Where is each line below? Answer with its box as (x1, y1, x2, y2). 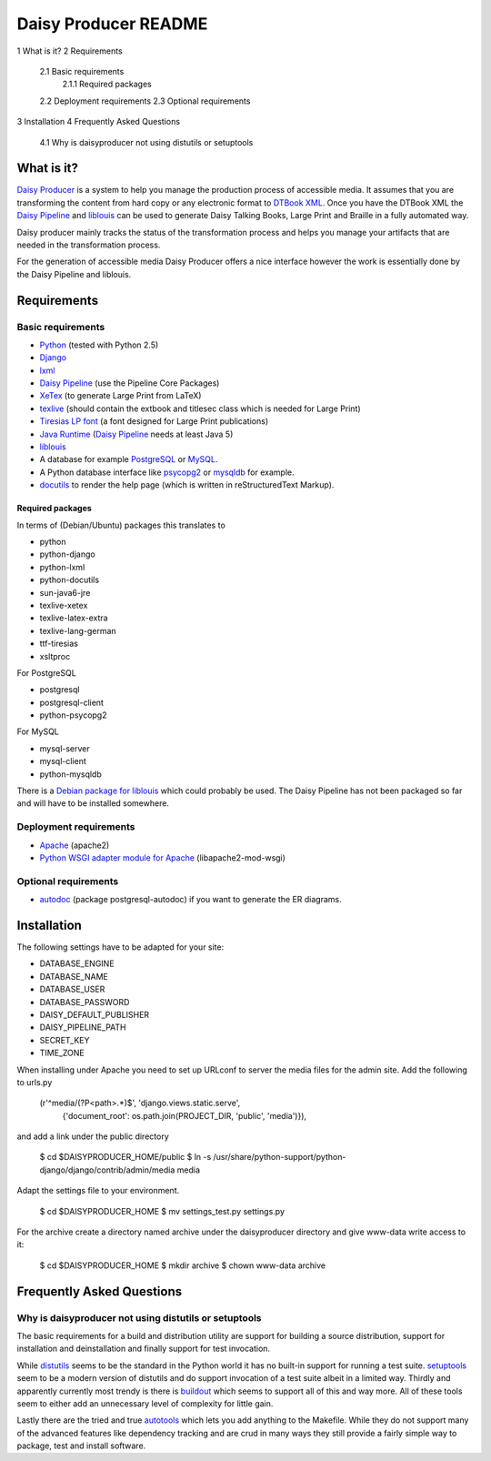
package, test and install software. (16, 1440, 146, 1451)
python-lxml (39, 561, 85, 572)
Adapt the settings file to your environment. (16, 1185, 180, 1196)
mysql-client (39, 756, 86, 767)
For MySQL (16, 726, 59, 737)
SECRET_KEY (39, 1034, 90, 1045)
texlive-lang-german (39, 625, 117, 636)
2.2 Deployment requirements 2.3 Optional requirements (39, 96, 251, 106)
